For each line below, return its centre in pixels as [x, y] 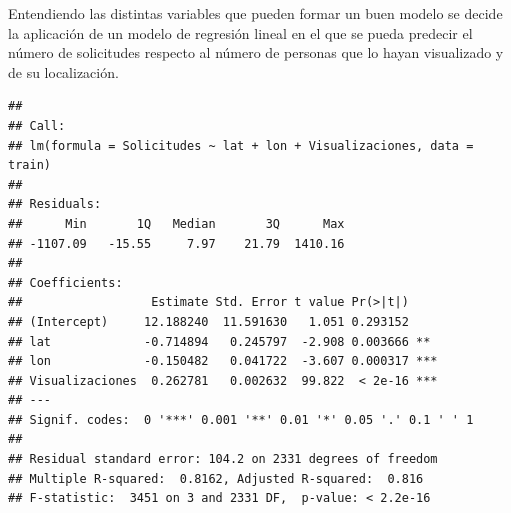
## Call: [37, 125]
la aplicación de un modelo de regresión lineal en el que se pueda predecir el [240, 32]
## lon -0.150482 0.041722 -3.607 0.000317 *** [223, 361]
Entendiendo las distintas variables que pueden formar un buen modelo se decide [255, 13]
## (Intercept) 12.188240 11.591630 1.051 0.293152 [208, 321]
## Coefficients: [65, 282]
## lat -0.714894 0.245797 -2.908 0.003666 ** [219, 341]
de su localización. [63, 71]
